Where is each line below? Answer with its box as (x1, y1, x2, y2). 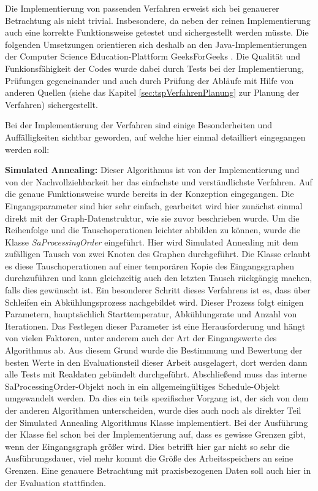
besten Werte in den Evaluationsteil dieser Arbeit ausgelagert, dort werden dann (5, 355, 308, 368)
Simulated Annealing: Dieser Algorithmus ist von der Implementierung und (5, 163, 300, 176)
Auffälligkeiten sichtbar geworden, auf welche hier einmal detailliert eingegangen (5, 130, 306, 143)
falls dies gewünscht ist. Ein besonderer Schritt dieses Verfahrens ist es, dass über (5, 284, 311, 296)
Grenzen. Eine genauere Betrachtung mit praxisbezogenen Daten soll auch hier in (5, 463, 311, 476)
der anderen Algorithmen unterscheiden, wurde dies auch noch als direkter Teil (5, 404, 301, 416)
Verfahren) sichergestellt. (5, 98, 98, 110)
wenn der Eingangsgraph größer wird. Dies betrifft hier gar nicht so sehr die (5, 439, 290, 452)
